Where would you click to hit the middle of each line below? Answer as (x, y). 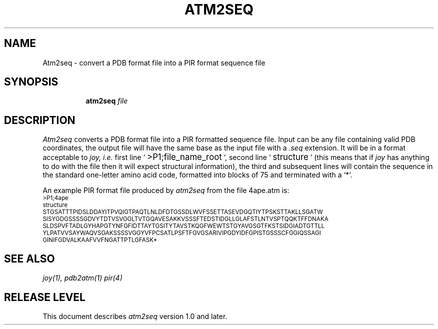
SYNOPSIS (31, 82)
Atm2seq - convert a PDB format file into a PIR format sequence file (154, 62)
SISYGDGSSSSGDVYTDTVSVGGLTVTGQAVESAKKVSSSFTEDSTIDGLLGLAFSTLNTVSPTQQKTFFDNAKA (185, 219)
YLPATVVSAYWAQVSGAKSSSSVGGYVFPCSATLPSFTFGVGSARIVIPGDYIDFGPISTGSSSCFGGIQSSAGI (182, 233)
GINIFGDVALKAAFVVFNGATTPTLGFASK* (100, 240)
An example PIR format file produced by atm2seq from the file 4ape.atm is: (166, 190)
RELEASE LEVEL (45, 297)
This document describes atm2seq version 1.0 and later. (135, 316)
